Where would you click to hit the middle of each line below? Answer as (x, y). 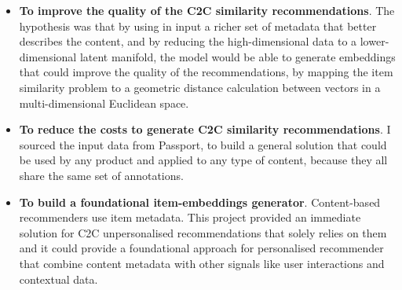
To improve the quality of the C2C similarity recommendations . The (207, 10)
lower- (375, 41)
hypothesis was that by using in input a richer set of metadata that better (198, 26)
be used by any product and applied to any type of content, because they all (203, 160)
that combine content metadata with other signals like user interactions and (202, 263)
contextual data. (58, 279)
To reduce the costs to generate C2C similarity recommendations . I (205, 129)
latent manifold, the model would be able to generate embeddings (238, 56)
